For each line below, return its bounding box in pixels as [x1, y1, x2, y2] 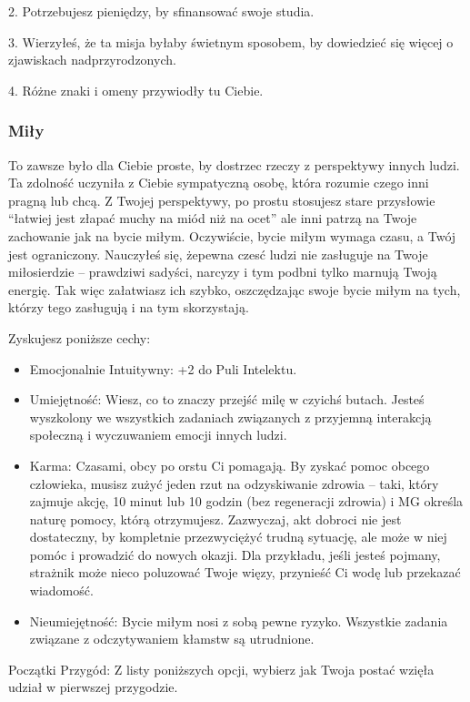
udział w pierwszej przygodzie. [8, 677, 178, 697]
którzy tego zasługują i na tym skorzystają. [8, 298, 249, 317]
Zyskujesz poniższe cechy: [8, 328, 151, 347]
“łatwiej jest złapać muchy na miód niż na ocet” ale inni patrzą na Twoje [8, 209, 417, 228]
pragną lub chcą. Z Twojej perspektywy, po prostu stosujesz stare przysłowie [8, 190, 435, 209]
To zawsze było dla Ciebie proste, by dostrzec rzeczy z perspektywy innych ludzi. [8, 155, 460, 174]
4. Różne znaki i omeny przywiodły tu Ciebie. [8, 80, 264, 99]
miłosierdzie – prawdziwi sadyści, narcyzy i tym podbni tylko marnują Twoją [8, 262, 437, 281]
